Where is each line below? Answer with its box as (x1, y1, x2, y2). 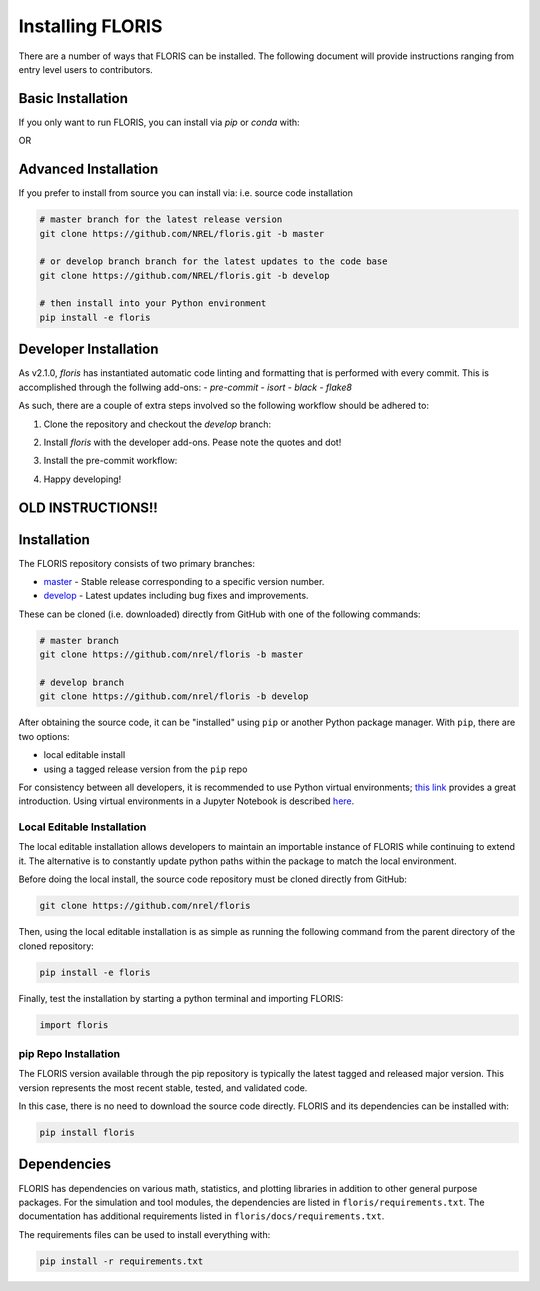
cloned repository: (18, 940, 94, 952)
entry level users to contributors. (18, 63, 154, 75)
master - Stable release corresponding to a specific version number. (43, 576, 325, 588)
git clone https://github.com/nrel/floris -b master (39, 649, 304, 660)
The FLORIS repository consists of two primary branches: (18, 557, 255, 569)
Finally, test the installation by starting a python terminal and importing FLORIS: (18, 992, 344, 1004)
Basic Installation (18, 90, 129, 107)
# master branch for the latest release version (39, 214, 283, 225)
